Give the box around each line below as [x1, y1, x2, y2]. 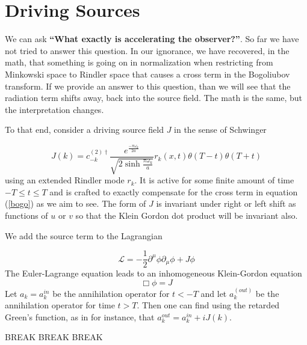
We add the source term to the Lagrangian [5, 229, 163, 242]
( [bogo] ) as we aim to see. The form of [5, 197, 146, 210]
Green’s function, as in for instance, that [5, 310, 155, 323]
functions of [5, 209, 48, 221]
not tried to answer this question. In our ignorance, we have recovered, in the [5, 44, 290, 56]
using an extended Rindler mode [5, 174, 125, 186]
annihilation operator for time [5, 299, 115, 311]
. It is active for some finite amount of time [134, 174, 294, 186]
